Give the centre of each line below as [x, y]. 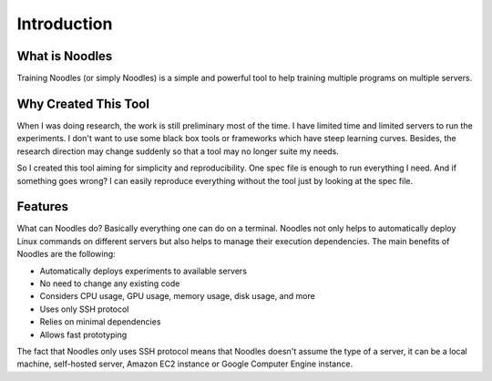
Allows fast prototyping [83, 335]
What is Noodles [65, 56]
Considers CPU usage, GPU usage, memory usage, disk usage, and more [178, 296]
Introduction [65, 24]
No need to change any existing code [110, 283]
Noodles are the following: [66, 254]
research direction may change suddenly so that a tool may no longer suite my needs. [178, 151]
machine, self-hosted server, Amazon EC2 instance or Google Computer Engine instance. [185, 364]
